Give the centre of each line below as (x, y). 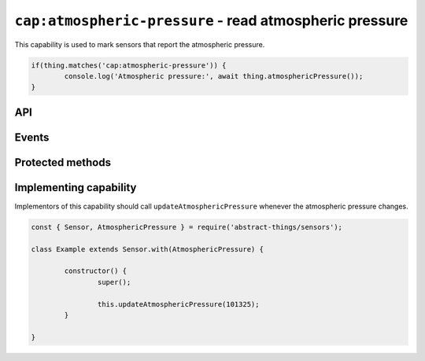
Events (32, 137)
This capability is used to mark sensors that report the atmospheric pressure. (140, 44)
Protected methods (63, 162)
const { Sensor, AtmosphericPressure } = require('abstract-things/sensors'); (187, 227)
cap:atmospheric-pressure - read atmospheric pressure (211, 20)
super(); (114, 282)
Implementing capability (76, 188)
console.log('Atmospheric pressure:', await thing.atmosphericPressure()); (214, 76)
